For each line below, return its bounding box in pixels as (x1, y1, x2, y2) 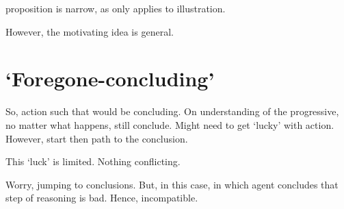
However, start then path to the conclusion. (5, 131, 188, 145)
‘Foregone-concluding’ (5, 64, 215, 93)
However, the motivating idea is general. (5, 24, 174, 38)
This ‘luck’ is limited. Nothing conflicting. (5, 154, 181, 169)
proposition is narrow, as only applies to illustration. (5, 1, 226, 15)
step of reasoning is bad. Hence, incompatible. (5, 190, 198, 205)
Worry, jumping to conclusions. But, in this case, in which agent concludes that (5, 177, 339, 191)
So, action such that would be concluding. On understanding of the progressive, (5, 104, 339, 119)
